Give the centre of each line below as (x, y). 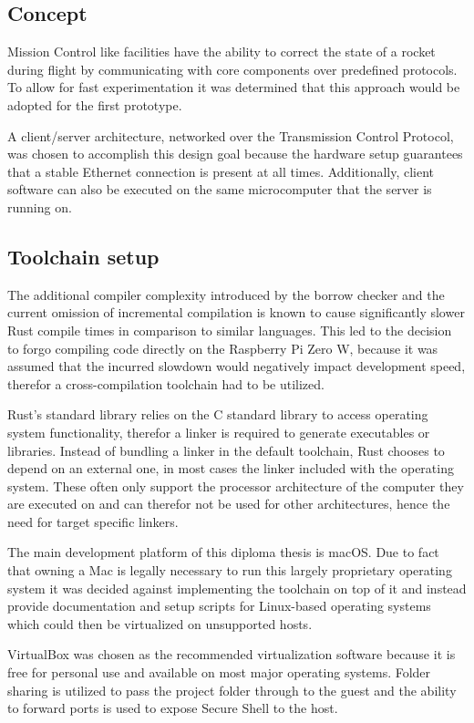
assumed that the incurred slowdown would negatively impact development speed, (237, 366)
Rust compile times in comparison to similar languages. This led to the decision (230, 330)
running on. (40, 207)
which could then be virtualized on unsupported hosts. (160, 623)
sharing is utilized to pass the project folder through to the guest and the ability (232, 690)
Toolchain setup (83, 256)
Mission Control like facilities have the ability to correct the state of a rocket (222, 52)
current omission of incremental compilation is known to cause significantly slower (236, 312)
